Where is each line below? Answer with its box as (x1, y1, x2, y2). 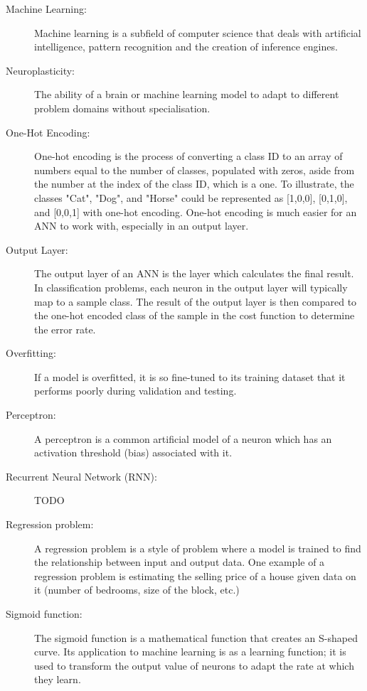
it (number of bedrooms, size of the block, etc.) (34, 582, 240, 597)
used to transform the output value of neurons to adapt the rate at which (34, 658, 354, 673)
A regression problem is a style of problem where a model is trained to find (34, 540, 361, 555)
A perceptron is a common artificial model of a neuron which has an (34, 431, 332, 446)
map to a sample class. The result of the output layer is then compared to (34, 294, 357, 309)
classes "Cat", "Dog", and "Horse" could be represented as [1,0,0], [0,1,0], (34, 190, 348, 205)
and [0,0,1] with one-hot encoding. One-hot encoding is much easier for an (34, 204, 357, 219)
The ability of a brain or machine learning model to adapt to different (34, 87, 339, 102)
